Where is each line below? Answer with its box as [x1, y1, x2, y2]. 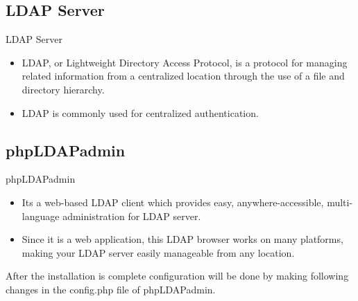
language [22, 208, 60, 223]
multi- [327, 194, 353, 209]
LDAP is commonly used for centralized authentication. [22, 105, 259, 120]
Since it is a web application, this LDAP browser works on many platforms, [22, 232, 343, 246]
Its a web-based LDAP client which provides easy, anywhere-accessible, [22, 194, 324, 209]
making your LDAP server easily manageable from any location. [22, 245, 295, 259]
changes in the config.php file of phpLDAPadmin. [6, 282, 216, 296]
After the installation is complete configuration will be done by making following [6, 268, 349, 283]
